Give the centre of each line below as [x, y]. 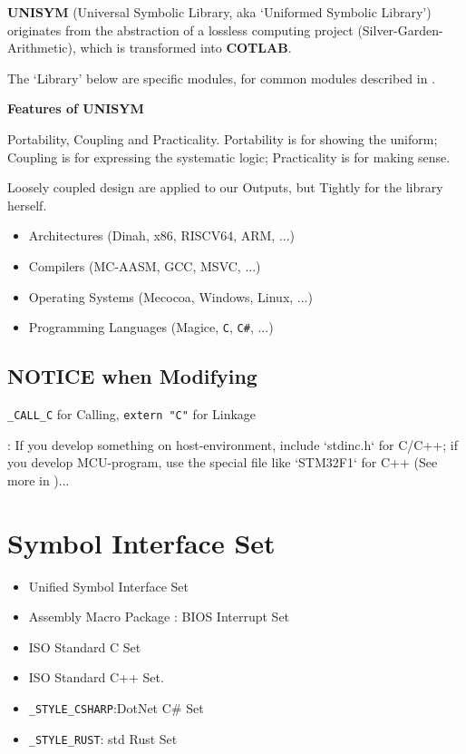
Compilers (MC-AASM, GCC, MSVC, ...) [145, 265]
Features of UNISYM [76, 108]
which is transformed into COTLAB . [186, 48]
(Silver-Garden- [400, 29]
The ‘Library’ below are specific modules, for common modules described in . [222, 78]
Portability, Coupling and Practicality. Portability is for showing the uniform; [223, 138]
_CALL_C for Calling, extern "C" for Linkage [132, 413]
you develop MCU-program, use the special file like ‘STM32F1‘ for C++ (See [223, 462]
